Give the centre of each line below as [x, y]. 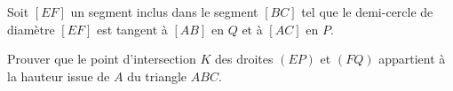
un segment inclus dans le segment [164, 11]
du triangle [157, 76]
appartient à [412, 59]
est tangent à [132, 29]
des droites [244, 59]
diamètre [31, 29]
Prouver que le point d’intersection [102, 59]
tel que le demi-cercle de [367, 11]
